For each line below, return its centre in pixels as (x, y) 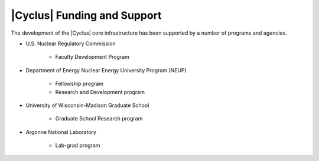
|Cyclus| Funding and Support (86, 15)
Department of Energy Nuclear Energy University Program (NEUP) (106, 70)
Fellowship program (79, 84)
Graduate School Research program (99, 119)
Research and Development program (100, 92)
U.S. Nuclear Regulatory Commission (71, 43)
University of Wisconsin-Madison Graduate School (87, 105)
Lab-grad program (78, 145)
